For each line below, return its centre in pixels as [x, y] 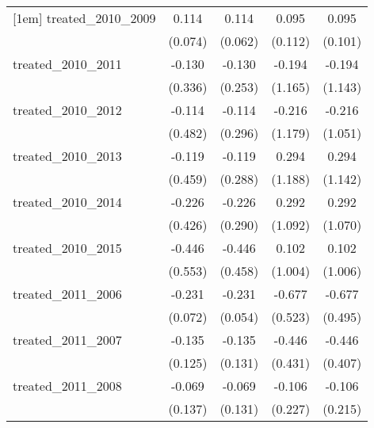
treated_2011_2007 [67, 340]
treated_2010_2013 [67, 156]
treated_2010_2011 [67, 64]
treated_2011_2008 [67, 386]
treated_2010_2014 [67, 202]
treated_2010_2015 [67, 248]
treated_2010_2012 [67, 110]
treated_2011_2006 [67, 294]
